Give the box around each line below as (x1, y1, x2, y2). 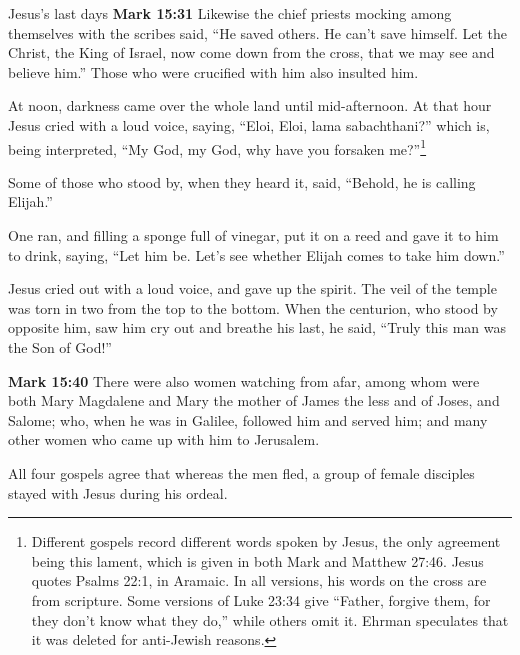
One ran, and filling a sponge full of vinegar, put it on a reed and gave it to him (8, 225, 499, 245)
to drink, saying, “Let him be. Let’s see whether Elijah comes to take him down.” (8, 244, 505, 265)
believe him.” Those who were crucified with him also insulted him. (8, 61, 419, 82)
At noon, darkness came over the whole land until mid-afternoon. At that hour (8, 95, 492, 116)
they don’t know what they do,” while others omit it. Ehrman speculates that (31, 609, 509, 630)
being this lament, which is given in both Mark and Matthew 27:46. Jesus (31, 550, 484, 571)
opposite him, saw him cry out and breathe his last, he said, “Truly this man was (8, 317, 507, 338)
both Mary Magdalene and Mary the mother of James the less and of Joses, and (8, 390, 500, 411)
